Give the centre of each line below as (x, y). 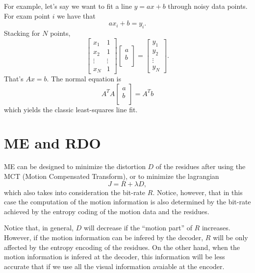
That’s (14, 79)
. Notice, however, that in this (198, 192)
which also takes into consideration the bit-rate (75, 192)
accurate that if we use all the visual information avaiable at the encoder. (114, 266)
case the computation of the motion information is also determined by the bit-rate (127, 202)
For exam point (27, 15)
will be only (230, 237)
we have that (76, 15)
